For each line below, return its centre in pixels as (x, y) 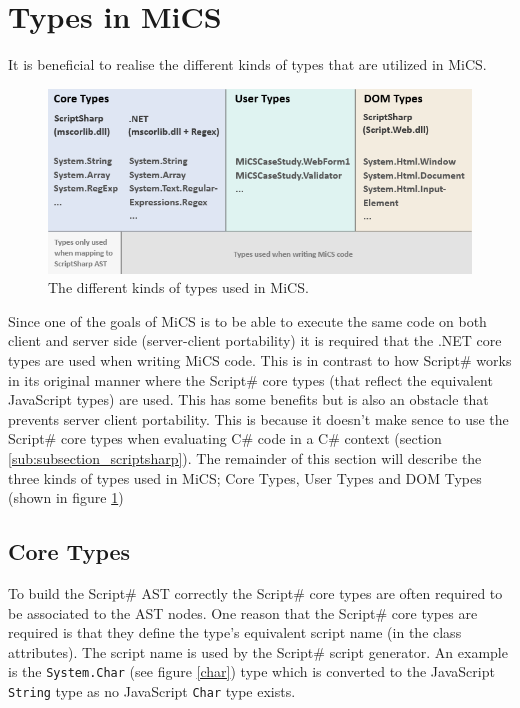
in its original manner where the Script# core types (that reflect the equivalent (250, 379)
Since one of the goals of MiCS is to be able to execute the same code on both (247, 320)
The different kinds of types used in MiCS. (178, 287)
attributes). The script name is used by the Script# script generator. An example (258, 651)
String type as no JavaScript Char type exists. (152, 691)
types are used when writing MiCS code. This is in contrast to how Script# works (260, 360)
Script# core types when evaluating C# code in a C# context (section (225, 438)
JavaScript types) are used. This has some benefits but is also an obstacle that (248, 399)
